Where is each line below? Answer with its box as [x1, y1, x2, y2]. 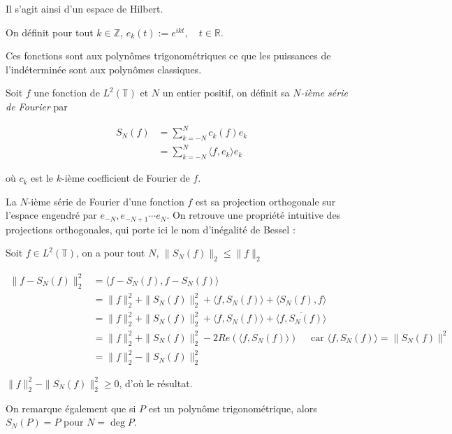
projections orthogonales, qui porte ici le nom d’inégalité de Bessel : [6, 222, 296, 236]
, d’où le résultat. [119, 375, 193, 390]
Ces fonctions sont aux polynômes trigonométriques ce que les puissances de [6, 48, 331, 63]
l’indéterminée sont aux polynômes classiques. [6, 62, 202, 76]
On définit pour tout [6, 24, 94, 39]
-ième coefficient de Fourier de [61, 171, 190, 185]
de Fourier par [6, 99, 68, 113]
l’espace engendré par [6, 208, 97, 222]
